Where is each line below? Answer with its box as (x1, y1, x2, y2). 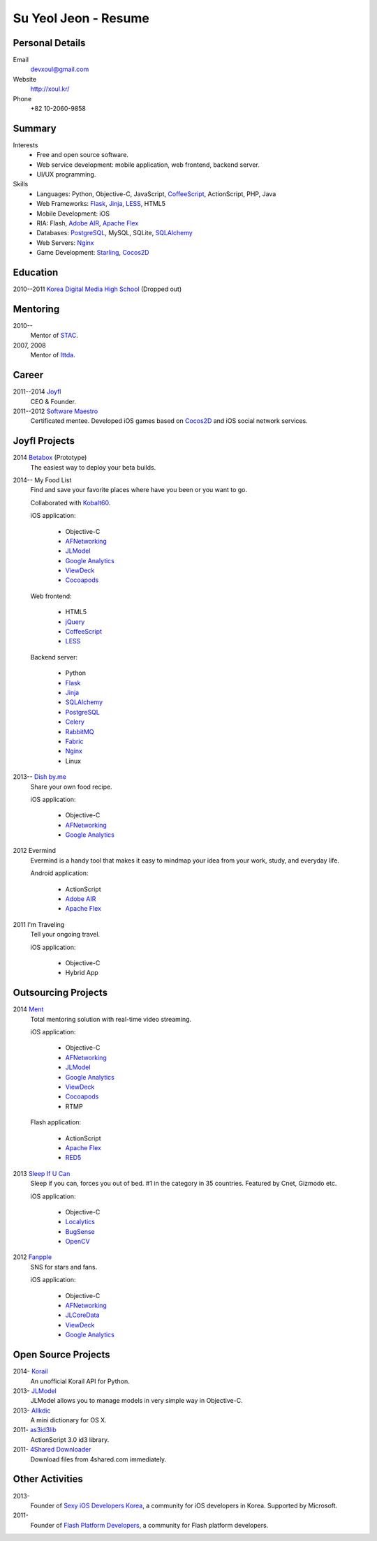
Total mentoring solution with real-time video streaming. (30, 1015, 192, 1023)
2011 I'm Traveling (13, 920, 65, 928)
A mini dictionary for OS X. (30, 1416, 108, 1424)
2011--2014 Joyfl (13, 387, 61, 396)
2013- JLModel (13, 1386, 57, 1395)
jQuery (65, 618, 85, 626)
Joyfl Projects (13, 435, 75, 447)
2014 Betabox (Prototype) (13, 454, 87, 462)
